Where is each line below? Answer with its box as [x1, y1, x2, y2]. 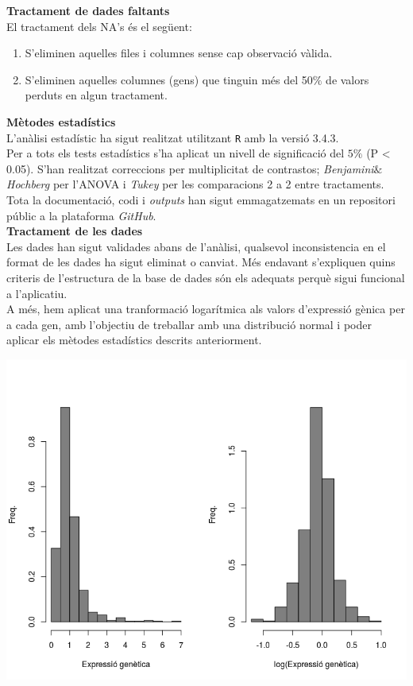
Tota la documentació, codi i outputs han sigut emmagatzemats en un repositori [6, 192, 396, 207]
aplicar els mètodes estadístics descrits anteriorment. [6, 331, 262, 348]
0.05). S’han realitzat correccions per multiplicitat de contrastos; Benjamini [6, 160, 374, 176]
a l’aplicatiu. [6, 285, 68, 301]
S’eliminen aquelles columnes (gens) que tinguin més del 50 [25, 71, 313, 87]
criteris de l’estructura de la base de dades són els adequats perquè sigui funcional [6, 269, 405, 285]
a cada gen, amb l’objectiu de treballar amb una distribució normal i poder [6, 316, 372, 332]
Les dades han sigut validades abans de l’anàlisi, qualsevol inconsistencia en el [6, 238, 386, 254]
